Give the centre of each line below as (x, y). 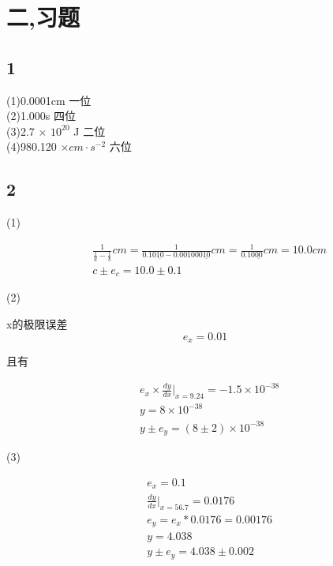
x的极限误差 (37, 323)
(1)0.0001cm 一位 (49, 100)
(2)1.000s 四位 (41, 116)
